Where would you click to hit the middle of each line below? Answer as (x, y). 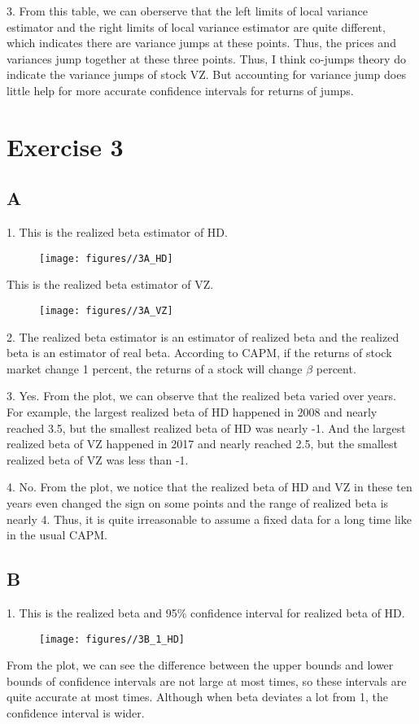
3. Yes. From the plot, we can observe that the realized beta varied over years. (201, 396)
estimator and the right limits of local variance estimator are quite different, (196, 26)
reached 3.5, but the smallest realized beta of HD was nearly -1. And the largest (206, 427)
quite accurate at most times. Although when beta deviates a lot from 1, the (197, 697)
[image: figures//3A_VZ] (106, 310)
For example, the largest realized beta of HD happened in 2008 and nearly (192, 412)
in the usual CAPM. (57, 535)
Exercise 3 (65, 146)
